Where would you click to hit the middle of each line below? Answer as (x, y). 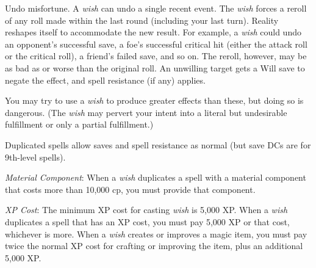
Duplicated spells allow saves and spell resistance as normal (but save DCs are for (158, 144)
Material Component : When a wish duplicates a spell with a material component (156, 177)
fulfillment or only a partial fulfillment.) (79, 124)
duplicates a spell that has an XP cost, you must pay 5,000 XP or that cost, (147, 221)
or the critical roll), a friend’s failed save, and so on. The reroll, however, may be (156, 56)
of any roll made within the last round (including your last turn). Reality (142, 20)
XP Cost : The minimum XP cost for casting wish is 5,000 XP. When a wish (146, 210)
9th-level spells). (35, 157)
